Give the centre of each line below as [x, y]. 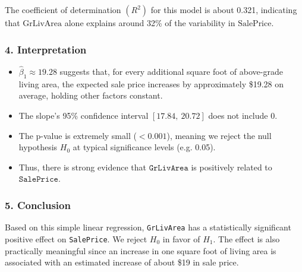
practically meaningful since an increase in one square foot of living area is [141, 250]
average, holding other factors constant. [91, 95]
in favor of [181, 238]
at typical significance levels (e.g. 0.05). [144, 147]
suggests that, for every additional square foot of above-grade [171, 72]
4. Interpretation [46, 49]
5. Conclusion [38, 205]
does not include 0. [243, 116]
